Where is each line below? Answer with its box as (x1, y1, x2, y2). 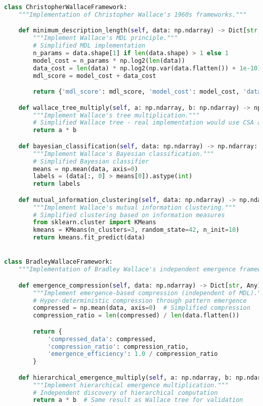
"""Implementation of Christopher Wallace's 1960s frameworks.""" (18, 11, 247, 18)
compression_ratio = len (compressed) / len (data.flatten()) (33, 312, 240, 319)
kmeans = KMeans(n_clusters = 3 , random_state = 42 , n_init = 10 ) (33, 226, 240, 234)
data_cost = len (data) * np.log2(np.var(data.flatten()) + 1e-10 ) (33, 64, 261, 72)
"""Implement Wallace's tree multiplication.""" (33, 111, 200, 119)
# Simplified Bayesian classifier (33, 157, 149, 165)
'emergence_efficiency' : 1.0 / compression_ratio (47, 350, 218, 358)
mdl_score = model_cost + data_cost (33, 72, 156, 79)
